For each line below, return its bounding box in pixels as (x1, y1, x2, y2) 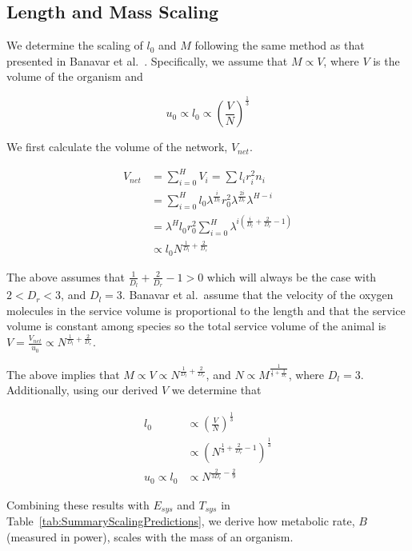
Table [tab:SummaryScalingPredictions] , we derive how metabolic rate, (6, 512, 355, 529)
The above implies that (6, 365, 120, 382)
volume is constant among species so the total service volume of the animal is (6, 317, 386, 334)
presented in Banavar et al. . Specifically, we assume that (6, 52, 288, 69)
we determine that (171, 381, 262, 398)
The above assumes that (6, 268, 125, 285)
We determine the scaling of (6, 37, 143, 54)
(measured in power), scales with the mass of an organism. (6, 528, 294, 545)
